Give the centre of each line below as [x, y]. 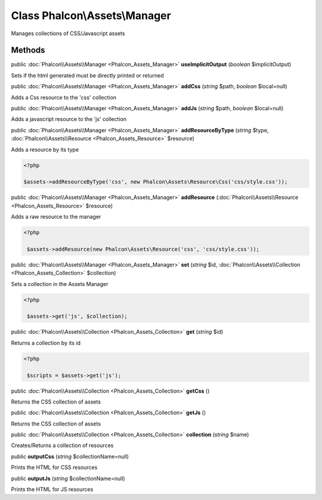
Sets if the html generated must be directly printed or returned [87, 75]
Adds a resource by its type [45, 150]
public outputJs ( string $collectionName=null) [68, 478]
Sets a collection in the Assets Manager [60, 284]
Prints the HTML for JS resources [52, 489]
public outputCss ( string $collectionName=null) [70, 456]
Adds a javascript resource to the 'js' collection [69, 119]
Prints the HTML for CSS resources [54, 467]
